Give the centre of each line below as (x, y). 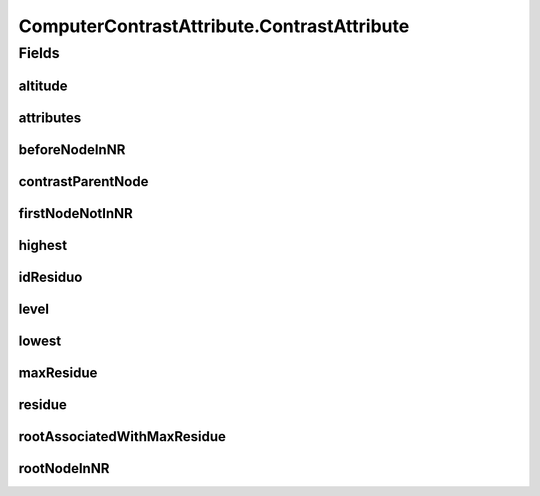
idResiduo (50, 276)
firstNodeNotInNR (76, 213)
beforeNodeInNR (72, 149)
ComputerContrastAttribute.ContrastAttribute (214, 26)
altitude (43, 85)
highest (43, 245)
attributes (50, 117)
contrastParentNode (83, 181)
